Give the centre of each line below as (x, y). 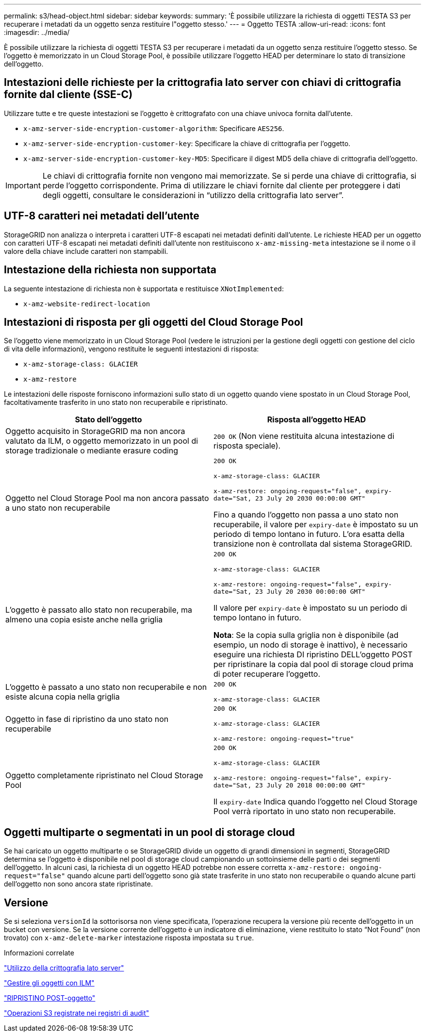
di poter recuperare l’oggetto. (267, 674)
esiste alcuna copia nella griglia (63, 697)
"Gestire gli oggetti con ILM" (49, 983)
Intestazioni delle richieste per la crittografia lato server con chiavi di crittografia (203, 83)
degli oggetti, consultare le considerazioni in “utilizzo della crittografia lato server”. (193, 195)
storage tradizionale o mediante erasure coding (92, 451)
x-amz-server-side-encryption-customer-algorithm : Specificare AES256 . (154, 128)
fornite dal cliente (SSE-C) (68, 95)
